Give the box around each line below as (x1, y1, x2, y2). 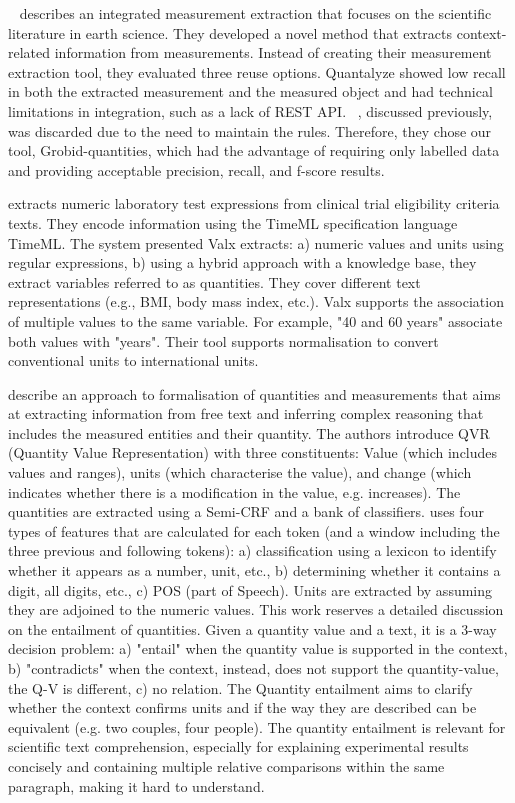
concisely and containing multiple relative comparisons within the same (8, 755, 445, 776)
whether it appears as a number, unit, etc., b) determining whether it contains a (8, 560, 501, 581)
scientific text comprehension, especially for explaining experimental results (8, 736, 469, 757)
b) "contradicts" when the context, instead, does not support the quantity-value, (8, 658, 499, 678)
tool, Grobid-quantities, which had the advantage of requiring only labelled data (8, 140, 500, 161)
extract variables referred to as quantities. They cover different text (8, 271, 421, 292)
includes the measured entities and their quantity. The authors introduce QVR (8, 422, 490, 443)
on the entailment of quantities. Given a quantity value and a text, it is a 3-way (8, 618, 497, 639)
